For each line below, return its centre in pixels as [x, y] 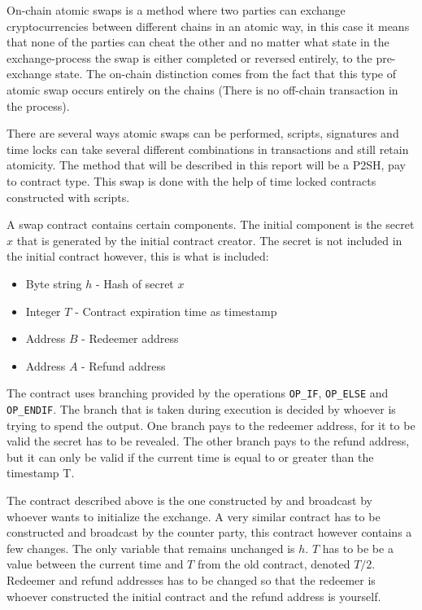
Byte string [54, 283]
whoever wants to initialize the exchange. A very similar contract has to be [194, 516]
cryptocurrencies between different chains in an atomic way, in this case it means [208, 26]
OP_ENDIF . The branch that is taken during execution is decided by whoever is [201, 408]
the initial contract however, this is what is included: [138, 256]
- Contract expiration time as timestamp [176, 311]
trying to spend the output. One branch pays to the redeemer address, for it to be [211, 425]
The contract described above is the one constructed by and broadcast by [190, 500]
